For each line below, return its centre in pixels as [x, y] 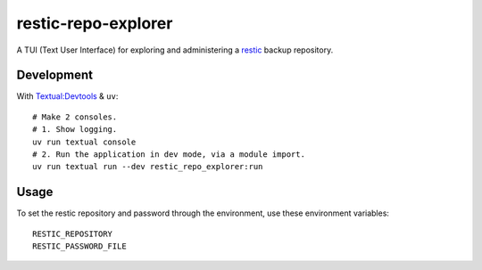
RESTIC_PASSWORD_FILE [79, 246]
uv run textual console [84, 142]
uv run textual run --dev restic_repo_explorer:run [148, 167]
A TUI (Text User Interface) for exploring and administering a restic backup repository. [175, 50]
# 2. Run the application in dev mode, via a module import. [169, 155]
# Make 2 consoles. [75, 117]
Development [55, 75]
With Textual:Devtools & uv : [67, 96]
